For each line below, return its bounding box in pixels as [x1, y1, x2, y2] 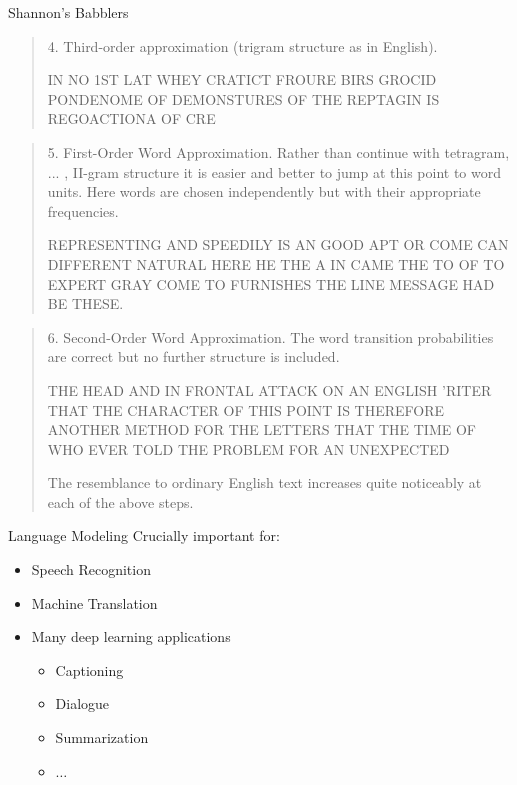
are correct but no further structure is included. [47, 346, 340, 367]
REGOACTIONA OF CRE [47, 108, 216, 129]
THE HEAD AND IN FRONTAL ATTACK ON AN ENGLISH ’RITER [47, 379, 492, 400]
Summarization [55, 727, 149, 748]
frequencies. [47, 200, 119, 221]
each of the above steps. [47, 491, 194, 512]
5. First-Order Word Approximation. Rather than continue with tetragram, [47, 141, 510, 162]
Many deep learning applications [31, 626, 231, 647]
